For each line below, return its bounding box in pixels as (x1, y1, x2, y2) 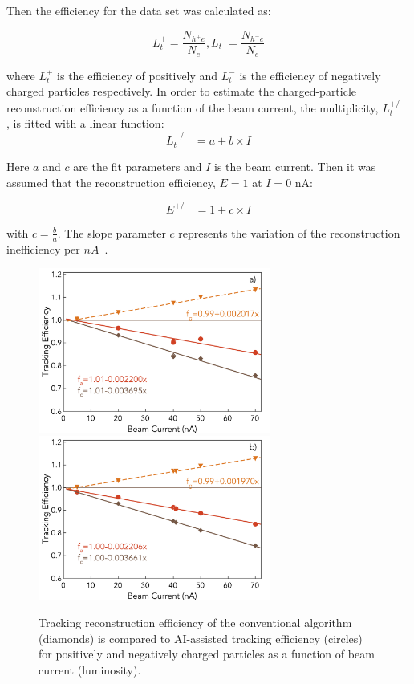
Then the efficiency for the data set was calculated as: (6, 2, 271, 18)
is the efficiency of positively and (57, 67, 218, 83)
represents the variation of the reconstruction (178, 224, 400, 241)
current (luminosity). (39, 661, 141, 678)
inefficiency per (6, 240, 80, 257)
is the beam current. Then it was (214, 158, 376, 175)
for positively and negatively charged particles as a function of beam (39, 645, 375, 662)
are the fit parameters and (73, 158, 202, 175)
